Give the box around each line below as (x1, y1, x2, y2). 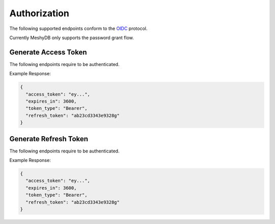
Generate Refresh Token (9, 135, 89, 143)
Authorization (9, 8, 70, 19)
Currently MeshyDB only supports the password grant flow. (9, 35, 134, 41)
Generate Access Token (9, 48, 87, 56)
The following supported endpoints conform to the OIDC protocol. (9, 25, 148, 31)
